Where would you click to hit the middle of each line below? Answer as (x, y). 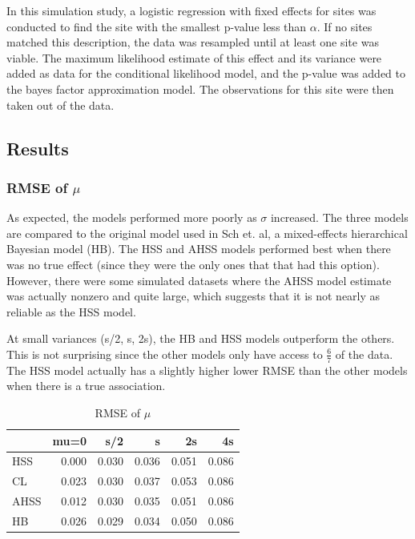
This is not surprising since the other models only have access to (165, 354)
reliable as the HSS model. (71, 311)
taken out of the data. (60, 105)
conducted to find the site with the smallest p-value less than (157, 26)
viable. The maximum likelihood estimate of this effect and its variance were (194, 57)
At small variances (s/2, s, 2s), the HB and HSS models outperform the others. (201, 338)
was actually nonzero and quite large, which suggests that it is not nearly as (193, 296)
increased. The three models (339, 217)
